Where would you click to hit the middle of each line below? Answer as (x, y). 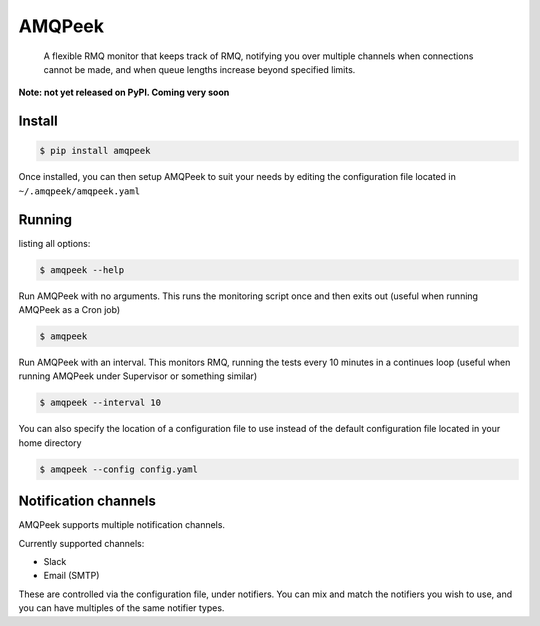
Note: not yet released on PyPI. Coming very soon (124, 92)
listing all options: (54, 243)
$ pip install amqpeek (95, 151)
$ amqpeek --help (82, 269)
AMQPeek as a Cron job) (69, 309)
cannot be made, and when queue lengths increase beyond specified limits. (199, 69)
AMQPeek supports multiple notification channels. (121, 525)
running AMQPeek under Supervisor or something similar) (138, 376)
